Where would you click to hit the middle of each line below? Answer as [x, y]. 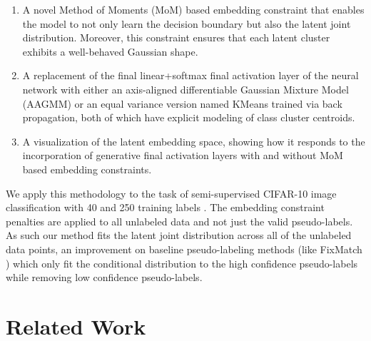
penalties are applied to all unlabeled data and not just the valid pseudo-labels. [179, 221]
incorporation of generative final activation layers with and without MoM [183, 155]
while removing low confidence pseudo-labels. [104, 277]
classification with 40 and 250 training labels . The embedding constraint [165, 207]
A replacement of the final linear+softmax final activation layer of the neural [190, 75]
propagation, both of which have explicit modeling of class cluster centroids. [189, 117]
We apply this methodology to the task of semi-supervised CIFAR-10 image [171, 193]
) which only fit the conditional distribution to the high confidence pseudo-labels [182, 263]
